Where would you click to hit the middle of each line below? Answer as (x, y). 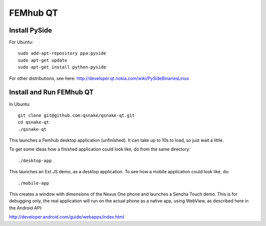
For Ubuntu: (21, 42)
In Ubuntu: (20, 104)
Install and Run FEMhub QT (51, 92)
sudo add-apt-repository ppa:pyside (62, 53)
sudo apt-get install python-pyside (62, 67)
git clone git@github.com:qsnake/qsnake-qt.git (76, 115)
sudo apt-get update (43, 60)
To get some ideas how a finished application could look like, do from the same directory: (100, 149)
